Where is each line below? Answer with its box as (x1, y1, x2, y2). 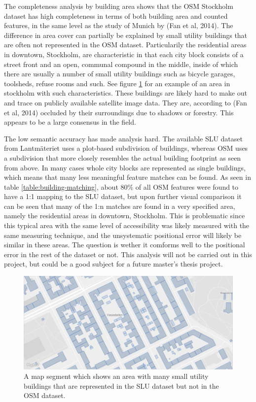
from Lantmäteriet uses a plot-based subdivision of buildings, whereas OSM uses (4, 143, 248, 153)
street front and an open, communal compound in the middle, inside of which (4, 59, 238, 69)
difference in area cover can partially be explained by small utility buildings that (4, 30, 248, 40)
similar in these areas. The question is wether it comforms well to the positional (4, 239, 245, 250)
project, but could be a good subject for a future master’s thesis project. (4, 259, 223, 269)
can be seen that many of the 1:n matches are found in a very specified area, (4, 201, 235, 211)
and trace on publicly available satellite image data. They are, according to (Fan (4, 97, 247, 107)
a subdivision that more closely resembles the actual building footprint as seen (4, 152, 241, 163)
